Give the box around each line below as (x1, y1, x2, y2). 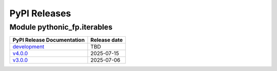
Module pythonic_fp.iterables (9, 22, 113, 32)
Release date (90, 36, 123, 43)
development (12, 43, 45, 51)
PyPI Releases (9, 8, 71, 19)
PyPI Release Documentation (12, 36, 85, 43)
